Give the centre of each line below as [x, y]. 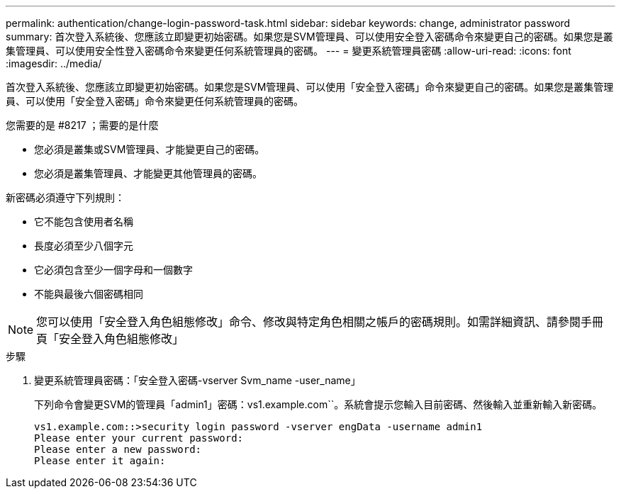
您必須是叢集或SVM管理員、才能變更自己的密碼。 [150, 149]
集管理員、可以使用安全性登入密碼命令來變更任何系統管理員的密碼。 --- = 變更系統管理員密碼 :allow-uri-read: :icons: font [289, 51]
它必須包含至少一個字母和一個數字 [113, 270]
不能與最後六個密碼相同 [89, 294]
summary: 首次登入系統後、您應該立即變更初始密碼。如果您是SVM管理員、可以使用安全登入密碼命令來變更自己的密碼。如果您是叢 [309, 37]
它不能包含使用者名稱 [84, 221]
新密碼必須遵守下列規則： [65, 197]
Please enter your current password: [139, 438]
